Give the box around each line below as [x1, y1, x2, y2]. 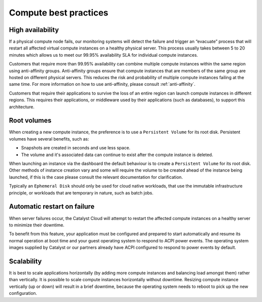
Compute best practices [9, 7, 109, 18]
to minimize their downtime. [9, 222, 65, 228]
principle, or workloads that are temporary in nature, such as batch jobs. [9, 190, 154, 196]
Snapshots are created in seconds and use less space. [21, 145, 131, 151]
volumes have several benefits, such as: [9, 136, 89, 142]
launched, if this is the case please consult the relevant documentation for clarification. [9, 174, 183, 180]
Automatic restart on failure [9, 203, 95, 211]
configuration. [9, 290, 37, 296]
